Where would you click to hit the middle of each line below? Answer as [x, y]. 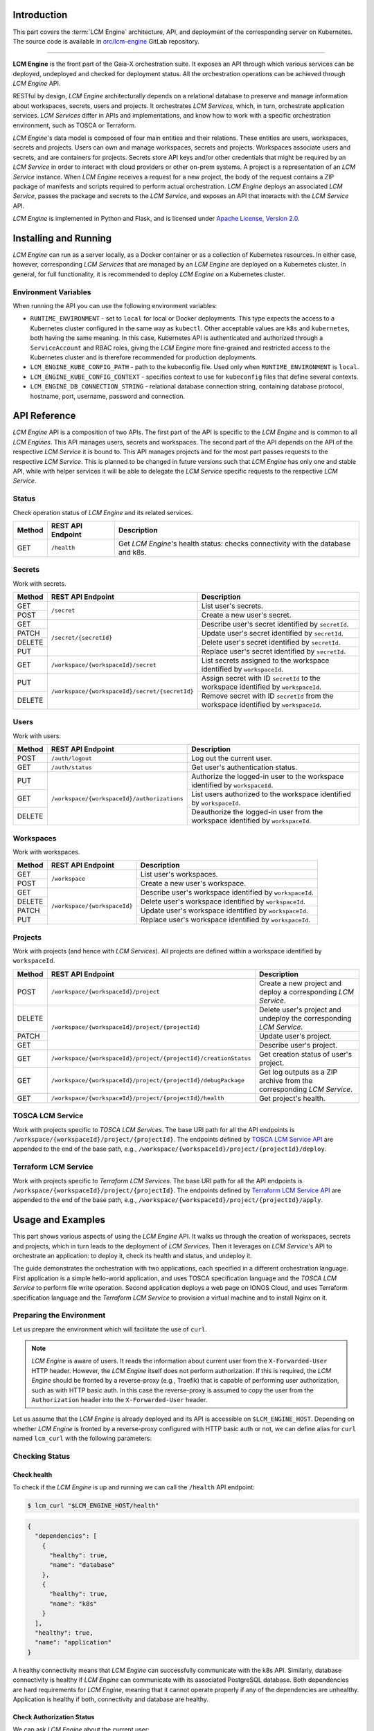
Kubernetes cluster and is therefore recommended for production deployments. [144, 357]
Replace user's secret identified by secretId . [274, 652]
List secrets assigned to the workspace [265, 661]
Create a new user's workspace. [193, 884]
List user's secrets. [232, 606]
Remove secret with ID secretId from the [267, 696]
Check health [33, 1474]
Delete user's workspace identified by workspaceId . [223, 902]
